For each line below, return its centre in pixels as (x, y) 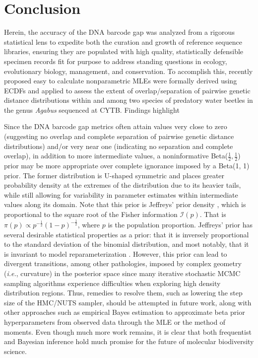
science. (15, 351)
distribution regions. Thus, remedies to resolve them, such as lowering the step (123, 293)
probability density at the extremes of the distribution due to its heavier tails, (123, 185)
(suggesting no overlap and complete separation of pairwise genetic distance (119, 136)
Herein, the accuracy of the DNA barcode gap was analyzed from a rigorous (119, 32)
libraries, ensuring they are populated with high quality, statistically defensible (124, 51)
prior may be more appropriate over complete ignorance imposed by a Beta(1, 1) (127, 166)
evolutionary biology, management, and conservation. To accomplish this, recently (129, 71)
